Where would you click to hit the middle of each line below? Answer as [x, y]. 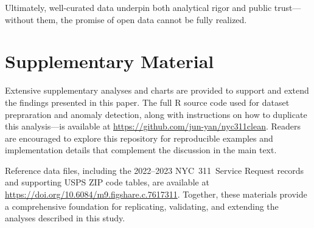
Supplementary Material [110, 61]
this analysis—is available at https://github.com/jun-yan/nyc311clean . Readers [153, 126]
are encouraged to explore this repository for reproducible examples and [139, 138]
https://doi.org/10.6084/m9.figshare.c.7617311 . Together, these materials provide [156, 194]
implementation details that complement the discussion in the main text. [141, 150]
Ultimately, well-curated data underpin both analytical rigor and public [138, 7]
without [19, 19]
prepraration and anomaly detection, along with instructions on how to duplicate [156, 114]
